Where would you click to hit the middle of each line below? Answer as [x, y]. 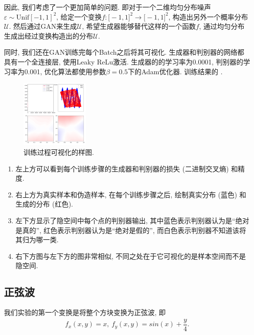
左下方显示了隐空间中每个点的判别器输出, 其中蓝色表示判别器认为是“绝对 [132, 220]
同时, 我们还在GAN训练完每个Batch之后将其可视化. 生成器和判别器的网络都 [124, 52]
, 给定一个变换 [79, 16]
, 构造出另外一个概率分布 [208, 16]
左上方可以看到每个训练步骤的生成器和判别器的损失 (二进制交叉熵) [122, 168]
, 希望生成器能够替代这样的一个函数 [139, 26]
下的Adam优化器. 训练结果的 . [175, 71]
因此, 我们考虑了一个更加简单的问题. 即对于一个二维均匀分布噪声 [108, 7]
